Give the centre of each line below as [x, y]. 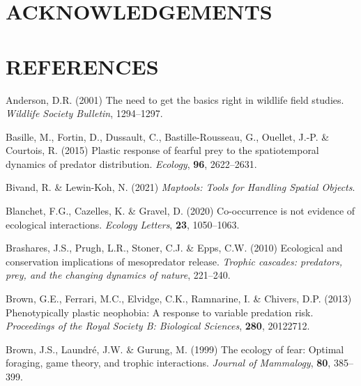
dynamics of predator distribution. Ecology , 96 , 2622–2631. [131, 163]
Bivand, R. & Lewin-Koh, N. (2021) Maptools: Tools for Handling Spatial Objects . [180, 187]
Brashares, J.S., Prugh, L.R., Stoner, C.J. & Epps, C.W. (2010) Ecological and [174, 248]
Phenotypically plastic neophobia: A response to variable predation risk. [160, 312]
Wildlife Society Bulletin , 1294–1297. [84, 113]
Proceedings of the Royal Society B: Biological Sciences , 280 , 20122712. [158, 326]
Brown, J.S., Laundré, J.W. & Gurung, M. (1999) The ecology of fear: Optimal [175, 349]
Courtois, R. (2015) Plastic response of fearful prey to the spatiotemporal [162, 150]
